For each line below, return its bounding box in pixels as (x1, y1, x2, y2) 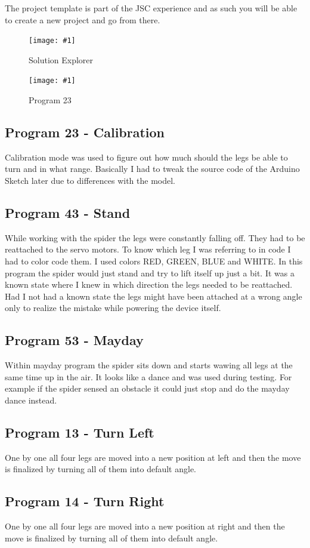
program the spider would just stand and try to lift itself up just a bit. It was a (5, 266, 294, 279)
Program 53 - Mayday (5, 331, 144, 349)
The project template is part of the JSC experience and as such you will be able (5, 2, 297, 14)
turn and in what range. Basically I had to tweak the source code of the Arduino (5, 162, 300, 175)
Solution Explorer (29, 53, 94, 66)
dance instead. (5, 394, 57, 407)
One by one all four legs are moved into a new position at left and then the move (5, 451, 301, 463)
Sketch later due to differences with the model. (5, 174, 175, 187)
